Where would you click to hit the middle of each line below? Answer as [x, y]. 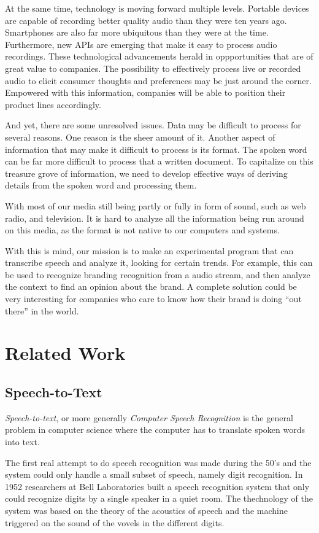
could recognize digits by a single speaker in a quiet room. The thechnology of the [159, 498]
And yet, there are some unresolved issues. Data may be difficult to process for [153, 125]
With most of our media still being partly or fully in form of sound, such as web [156, 205]
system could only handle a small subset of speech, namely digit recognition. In [154, 474]
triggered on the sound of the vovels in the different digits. [115, 522]
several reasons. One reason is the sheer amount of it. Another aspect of [140, 137]
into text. [22, 442]
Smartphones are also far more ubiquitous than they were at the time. [137, 32]
